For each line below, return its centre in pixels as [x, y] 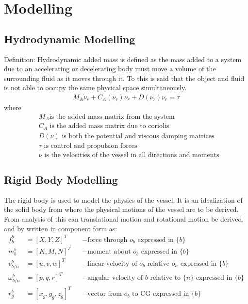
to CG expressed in [161, 294]
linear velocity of [112, 264]
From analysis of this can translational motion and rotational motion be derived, [124, 219]
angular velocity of [115, 278]
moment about [109, 252]
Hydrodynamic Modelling [70, 39]
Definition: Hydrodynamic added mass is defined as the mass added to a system [123, 59]
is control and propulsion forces [91, 146]
